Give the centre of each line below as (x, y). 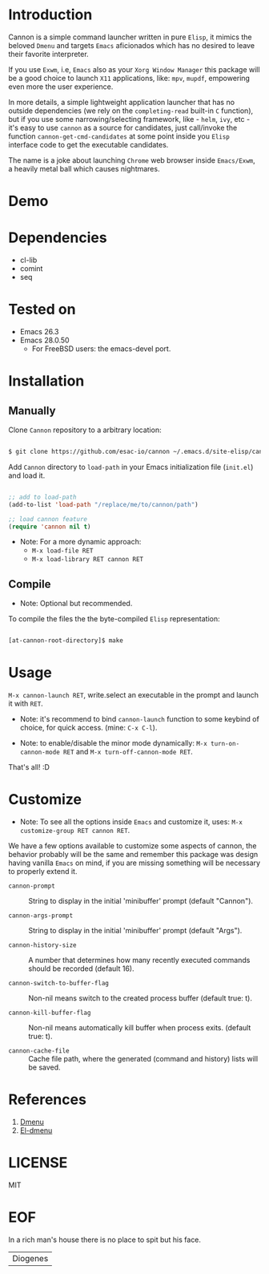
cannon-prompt (32, 886)
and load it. (27, 475)
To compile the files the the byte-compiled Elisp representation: (114, 619)
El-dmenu (36, 1130)
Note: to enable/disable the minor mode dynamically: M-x (114, 743)
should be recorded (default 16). (81, 969)
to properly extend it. (43, 871)
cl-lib (28, 260)
